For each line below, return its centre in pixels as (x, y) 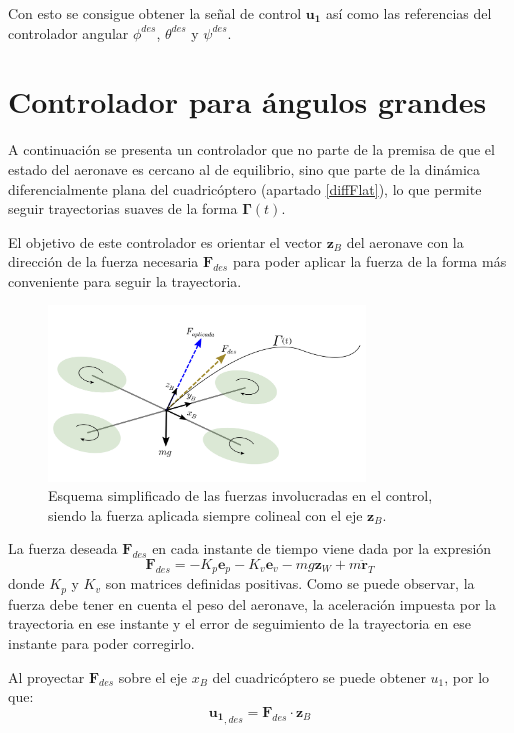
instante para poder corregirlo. (101, 643)
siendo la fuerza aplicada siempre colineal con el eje (205, 514)
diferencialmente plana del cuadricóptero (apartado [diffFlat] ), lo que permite (245, 188)
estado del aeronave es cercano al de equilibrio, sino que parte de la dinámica (244, 168)
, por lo (467, 676)
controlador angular (68, 32)
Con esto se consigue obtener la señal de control (155, 13)
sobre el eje (153, 676)
